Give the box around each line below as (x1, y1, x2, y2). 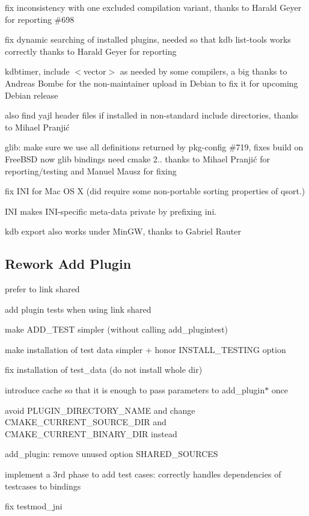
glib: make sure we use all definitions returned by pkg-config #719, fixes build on (5, 141, 304, 153)
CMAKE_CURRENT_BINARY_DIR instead (5, 427, 177, 440)
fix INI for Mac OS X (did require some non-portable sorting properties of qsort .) (5, 185, 305, 197)
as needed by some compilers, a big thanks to (120, 65, 287, 78)
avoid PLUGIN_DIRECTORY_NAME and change (5, 404, 195, 416)
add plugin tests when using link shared (5, 303, 151, 315)
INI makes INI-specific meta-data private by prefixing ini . (5, 204, 217, 217)
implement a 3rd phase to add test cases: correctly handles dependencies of (5, 468, 281, 481)
